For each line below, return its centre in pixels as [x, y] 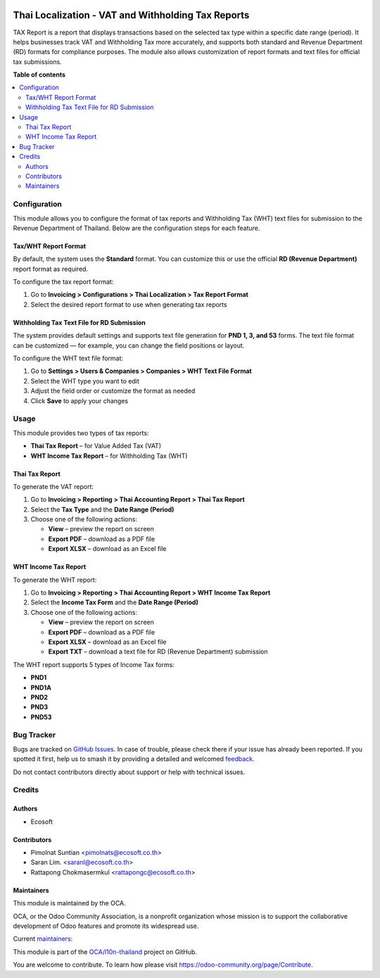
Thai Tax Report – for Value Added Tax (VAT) [96, 446]
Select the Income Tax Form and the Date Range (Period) [114, 602]
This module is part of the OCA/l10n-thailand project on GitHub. [105, 952]
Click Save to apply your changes [80, 400]
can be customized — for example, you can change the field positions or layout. [129, 345]
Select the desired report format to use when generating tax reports [129, 304]
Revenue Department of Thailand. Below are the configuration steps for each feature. [137, 228]
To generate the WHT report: [55, 580]
